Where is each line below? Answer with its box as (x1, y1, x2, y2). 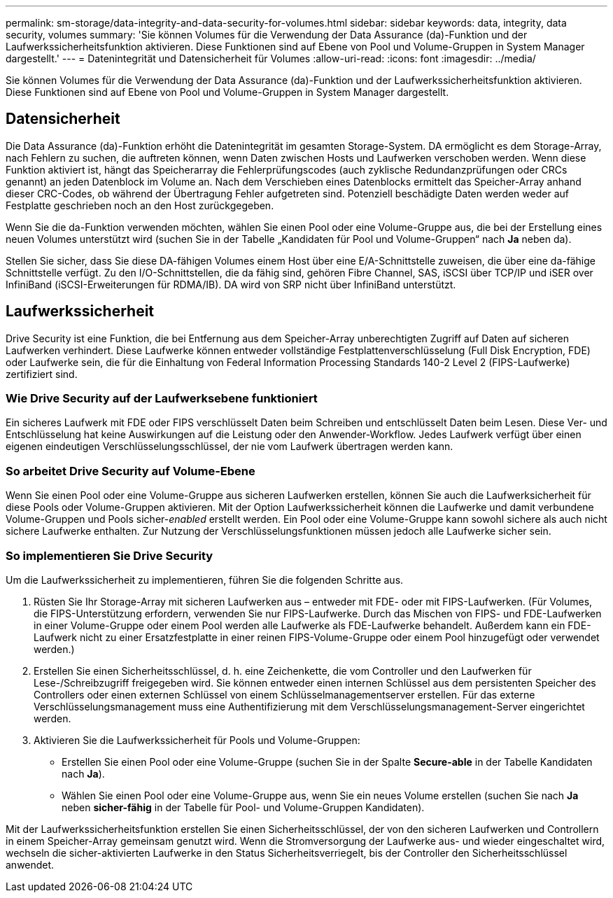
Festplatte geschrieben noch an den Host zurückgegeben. (6, 199, 274, 211)
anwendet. (6, 858, 55, 871)
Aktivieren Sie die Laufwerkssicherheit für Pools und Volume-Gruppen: (34, 734, 360, 746)
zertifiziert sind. (6, 367, 78, 380)
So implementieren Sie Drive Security (6, 548, 213, 563)
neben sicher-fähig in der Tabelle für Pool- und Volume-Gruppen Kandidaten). (62, 801, 425, 813)
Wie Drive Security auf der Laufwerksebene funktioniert (6, 391, 318, 406)
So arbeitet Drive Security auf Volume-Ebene (6, 463, 255, 478)
